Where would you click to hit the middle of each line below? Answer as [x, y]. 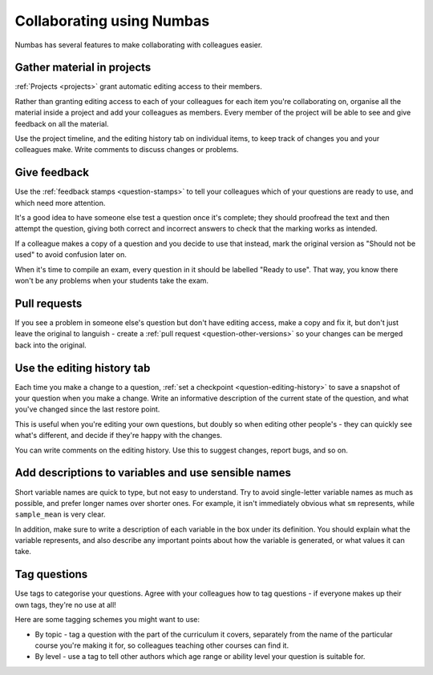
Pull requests [49, 303]
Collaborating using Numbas [112, 21]
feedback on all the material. [62, 123]
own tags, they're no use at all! [65, 605]
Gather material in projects [83, 68]
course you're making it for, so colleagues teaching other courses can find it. [162, 645]
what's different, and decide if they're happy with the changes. [119, 436]
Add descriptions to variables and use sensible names [153, 473]
